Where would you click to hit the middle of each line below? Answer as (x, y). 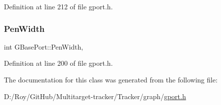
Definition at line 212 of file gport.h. (58, 6)
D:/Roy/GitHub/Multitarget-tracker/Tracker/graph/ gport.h (95, 96)
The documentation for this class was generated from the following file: (111, 79)
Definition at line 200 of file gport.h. (58, 63)
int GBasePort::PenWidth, (44, 46)
